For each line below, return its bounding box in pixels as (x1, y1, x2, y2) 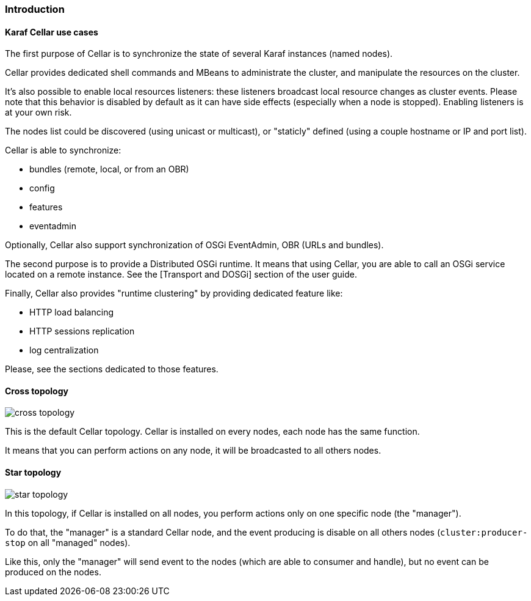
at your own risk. (5, 107, 72, 118)
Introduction (5, 3, 65, 15)
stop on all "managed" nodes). (5, 537, 131, 548)
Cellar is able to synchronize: (5, 145, 121, 156)
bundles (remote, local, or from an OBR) (29, 164, 189, 175)
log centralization (29, 345, 99, 356)
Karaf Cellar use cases (5, 26, 98, 37)
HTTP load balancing (29, 307, 114, 318)
